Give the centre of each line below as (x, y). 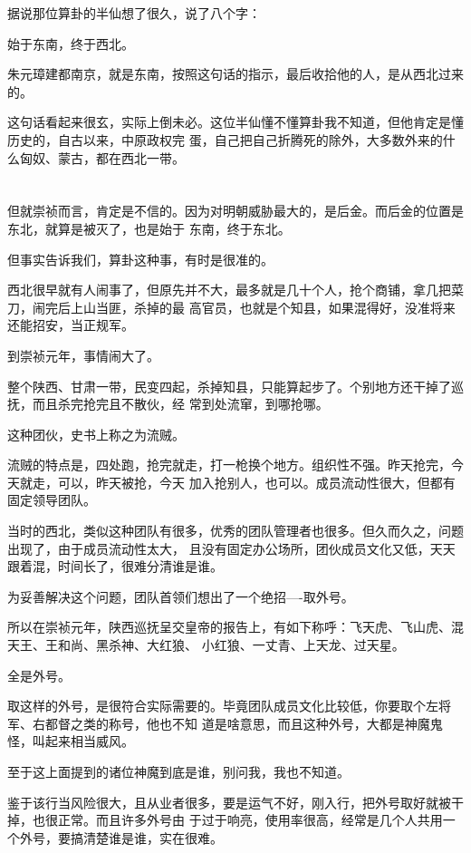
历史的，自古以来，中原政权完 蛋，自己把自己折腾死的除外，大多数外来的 (225, 139)
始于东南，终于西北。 (71, 43)
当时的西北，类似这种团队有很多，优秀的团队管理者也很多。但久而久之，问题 (235, 531)
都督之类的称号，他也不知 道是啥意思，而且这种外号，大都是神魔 (237, 723)
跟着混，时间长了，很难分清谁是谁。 (115, 566)
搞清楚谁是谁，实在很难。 (146, 837)
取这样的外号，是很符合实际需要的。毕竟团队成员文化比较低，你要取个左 (223, 706)
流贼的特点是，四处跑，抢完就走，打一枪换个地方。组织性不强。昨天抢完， (229, 465)
